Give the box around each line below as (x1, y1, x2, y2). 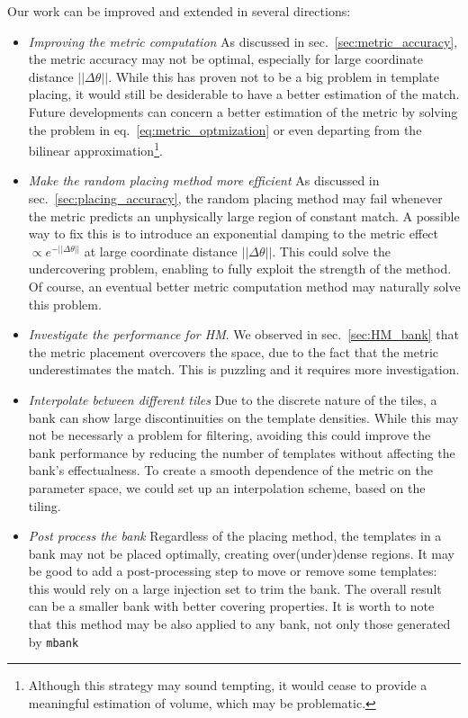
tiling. (28, 496, 61, 515)
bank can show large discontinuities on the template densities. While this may (28, 408, 459, 426)
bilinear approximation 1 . (28, 139, 163, 159)
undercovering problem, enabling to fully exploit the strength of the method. (28, 259, 452, 278)
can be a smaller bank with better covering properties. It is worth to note (28, 597, 435, 615)
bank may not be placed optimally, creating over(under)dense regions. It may (28, 543, 455, 562)
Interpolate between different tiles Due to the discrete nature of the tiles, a (28, 390, 437, 408)
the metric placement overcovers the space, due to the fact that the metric (28, 342, 439, 361)
